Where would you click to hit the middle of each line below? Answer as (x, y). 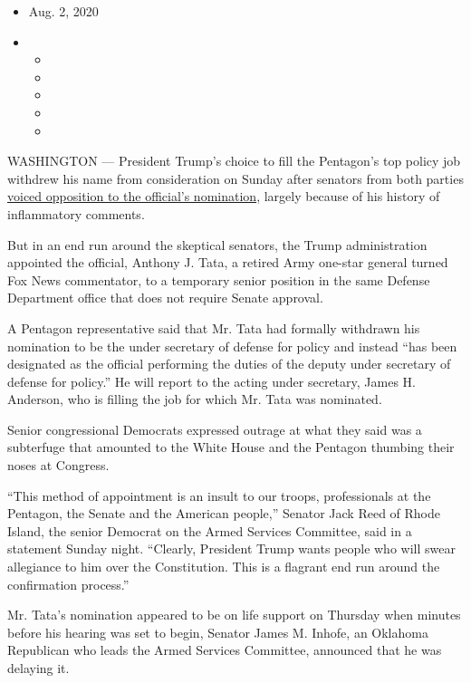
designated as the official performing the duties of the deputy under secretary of (229, 364)
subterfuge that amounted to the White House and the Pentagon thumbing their (231, 447)
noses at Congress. (58, 465)
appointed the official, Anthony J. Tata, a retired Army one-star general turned (228, 262)
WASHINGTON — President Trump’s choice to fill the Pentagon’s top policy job (234, 161)
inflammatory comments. (76, 213)
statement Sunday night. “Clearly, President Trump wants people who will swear (231, 548)
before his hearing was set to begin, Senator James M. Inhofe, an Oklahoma (218, 632)
